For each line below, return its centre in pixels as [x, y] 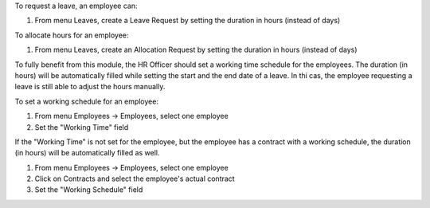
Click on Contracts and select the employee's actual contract [135, 179]
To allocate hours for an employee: [72, 35]
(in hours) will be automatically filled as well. [87, 153]
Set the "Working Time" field [82, 127]
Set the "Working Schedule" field [89, 190]
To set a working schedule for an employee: [87, 101]
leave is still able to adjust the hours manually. [90, 87]
